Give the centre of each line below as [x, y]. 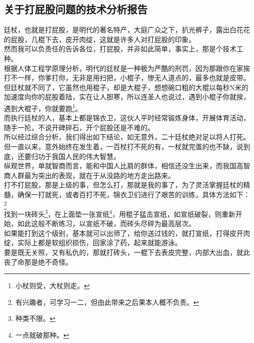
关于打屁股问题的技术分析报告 [76, 9]
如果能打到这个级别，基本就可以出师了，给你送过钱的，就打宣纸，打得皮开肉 [127, 233]
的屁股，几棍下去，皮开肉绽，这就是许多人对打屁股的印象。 [100, 39]
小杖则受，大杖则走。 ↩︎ [53, 286]
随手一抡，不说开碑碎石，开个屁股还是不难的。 [79, 127]
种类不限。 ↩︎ [35, 318]
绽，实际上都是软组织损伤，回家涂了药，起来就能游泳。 [93, 242]
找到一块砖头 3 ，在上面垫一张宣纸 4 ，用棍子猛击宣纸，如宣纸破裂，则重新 [120, 213]
